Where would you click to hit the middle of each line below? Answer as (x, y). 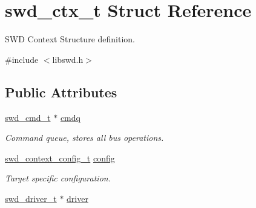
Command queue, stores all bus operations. (84, 138)
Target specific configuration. (58, 178)
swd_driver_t (31, 198)
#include (22, 59)
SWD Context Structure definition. (70, 39)
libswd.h (68, 59)
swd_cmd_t (28, 117)
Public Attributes (61, 92)
